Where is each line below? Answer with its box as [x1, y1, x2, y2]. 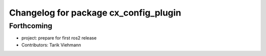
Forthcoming [9, 21, 53, 30]
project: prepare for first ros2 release [21, 35, 97, 41]
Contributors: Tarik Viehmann [21, 42, 81, 48]
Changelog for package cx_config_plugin [9, 7, 182, 18]
